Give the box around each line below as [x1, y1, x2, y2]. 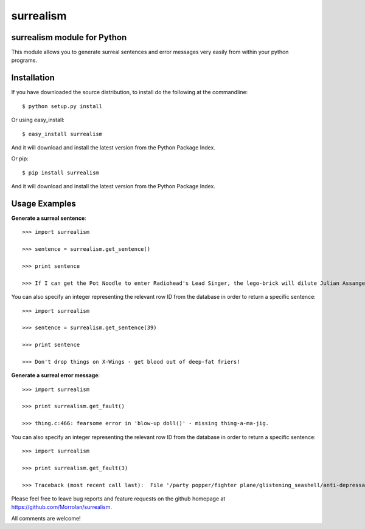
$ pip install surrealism [22, 169, 100, 176]
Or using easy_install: [11, 116, 65, 124]
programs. [11, 56, 38, 64]
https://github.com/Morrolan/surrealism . [11, 503, 113, 511]
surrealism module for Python [11, 32, 127, 43]
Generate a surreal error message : [11, 372, 100, 379]
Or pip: [11, 155, 29, 162]
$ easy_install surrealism [22, 131, 103, 137]
